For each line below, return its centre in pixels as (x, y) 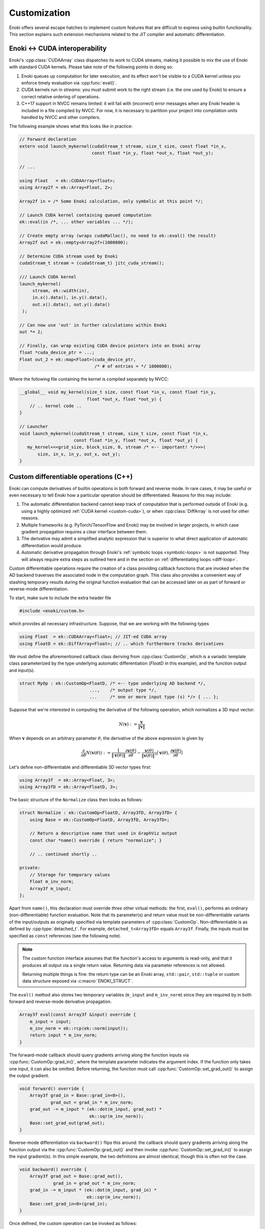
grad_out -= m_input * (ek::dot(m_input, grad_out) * (96, 1109)
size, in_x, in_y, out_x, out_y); (79, 454)
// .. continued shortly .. (64, 854)
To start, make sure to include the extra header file (60, 598)
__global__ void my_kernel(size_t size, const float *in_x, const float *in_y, (118, 392)
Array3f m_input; (51, 888)
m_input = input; (51, 1022)
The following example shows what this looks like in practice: (71, 126)
